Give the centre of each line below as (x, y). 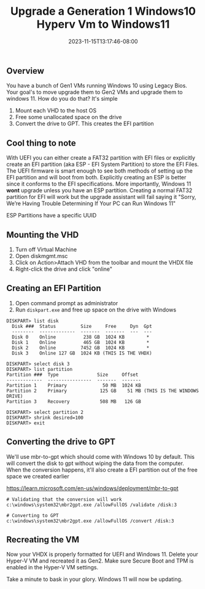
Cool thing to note (41, 143)
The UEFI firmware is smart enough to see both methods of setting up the (100, 171)
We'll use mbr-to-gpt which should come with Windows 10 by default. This (101, 456)
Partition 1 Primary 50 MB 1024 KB (74, 385)
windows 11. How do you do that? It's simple (62, 99)
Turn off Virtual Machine (46, 249)
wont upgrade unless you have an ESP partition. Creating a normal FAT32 (99, 190)
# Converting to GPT (33, 515)
